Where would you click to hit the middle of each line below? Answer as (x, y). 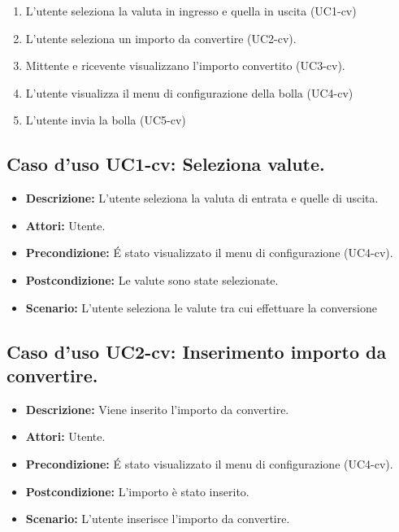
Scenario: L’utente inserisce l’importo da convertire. (158, 519)
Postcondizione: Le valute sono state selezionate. (152, 279)
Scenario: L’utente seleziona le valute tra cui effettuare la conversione (201, 307)
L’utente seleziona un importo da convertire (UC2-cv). (161, 38)
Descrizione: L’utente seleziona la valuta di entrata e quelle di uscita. (202, 198)
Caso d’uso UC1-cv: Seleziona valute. (166, 164)
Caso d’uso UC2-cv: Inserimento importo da (197, 351)
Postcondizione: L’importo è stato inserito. (137, 491)
